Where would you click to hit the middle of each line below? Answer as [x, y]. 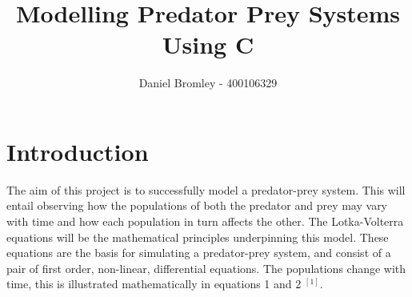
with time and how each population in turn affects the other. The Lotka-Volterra [205, 221]
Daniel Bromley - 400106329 [208, 83]
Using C [208, 44]
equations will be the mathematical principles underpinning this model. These [198, 237]
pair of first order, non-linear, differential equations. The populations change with [206, 268]
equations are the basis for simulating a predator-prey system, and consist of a [199, 253]
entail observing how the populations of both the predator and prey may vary [197, 205]
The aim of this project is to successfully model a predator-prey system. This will [206, 189]
